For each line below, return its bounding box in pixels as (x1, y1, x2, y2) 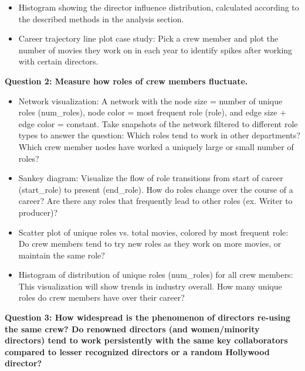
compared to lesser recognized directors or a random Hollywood (5, 345, 270, 358)
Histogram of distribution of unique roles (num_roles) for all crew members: (18, 268, 293, 281)
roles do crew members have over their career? (18, 291, 185, 304)
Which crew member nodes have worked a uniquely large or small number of (18, 140, 294, 152)
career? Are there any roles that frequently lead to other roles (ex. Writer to (18, 195, 293, 207)
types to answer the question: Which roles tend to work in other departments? (18, 129, 300, 141)
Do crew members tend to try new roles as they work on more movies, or (18, 237, 282, 250)
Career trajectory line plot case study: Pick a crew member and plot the (18, 32, 279, 45)
